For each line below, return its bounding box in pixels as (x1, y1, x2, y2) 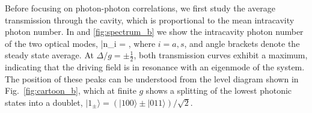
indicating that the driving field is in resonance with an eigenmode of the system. (5, 61, 305, 73)
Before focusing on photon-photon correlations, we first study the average (5, 2, 275, 14)
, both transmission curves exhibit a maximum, (133, 49, 308, 61)
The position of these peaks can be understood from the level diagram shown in (5, 72, 299, 85)
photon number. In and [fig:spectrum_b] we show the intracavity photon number (5, 25, 304, 38)
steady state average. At (5, 49, 94, 61)
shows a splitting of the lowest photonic (145, 84, 292, 97)
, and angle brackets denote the (184, 37, 300, 49)
